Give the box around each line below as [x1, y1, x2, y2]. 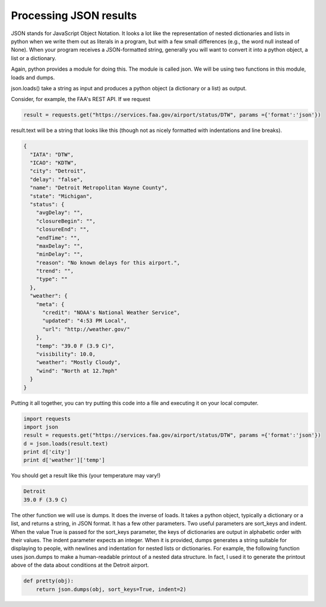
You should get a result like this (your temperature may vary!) [11, 472, 161, 479]
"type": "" [36, 276, 68, 282]
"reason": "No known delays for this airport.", [36, 259, 181, 266]
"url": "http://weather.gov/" [42, 326, 131, 332]
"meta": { [36, 301, 65, 307]
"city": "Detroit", [30, 168, 87, 175]
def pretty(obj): [23, 577, 74, 584]
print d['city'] [23, 449, 71, 455]
